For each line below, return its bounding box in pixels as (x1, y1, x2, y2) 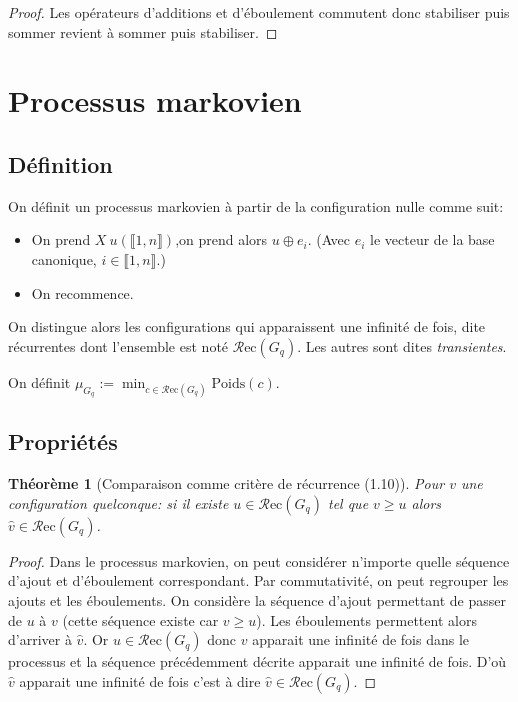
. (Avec (307, 229, 351, 250)
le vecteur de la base (370, 229, 495, 250)
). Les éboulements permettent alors (256, 609, 477, 630)
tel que (327, 492, 369, 513)
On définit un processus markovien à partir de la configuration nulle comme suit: (8, 195, 504, 216)
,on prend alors (175, 229, 268, 250)
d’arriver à (8, 629, 72, 650)
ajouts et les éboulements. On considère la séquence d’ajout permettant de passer (8, 589, 507, 610)
